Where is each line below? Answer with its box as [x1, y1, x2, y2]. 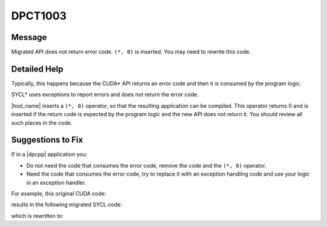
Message [11, 32, 47, 42]
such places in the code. [11, 119, 73, 127]
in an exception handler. [26, 179, 87, 186]
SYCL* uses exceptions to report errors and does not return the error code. [11, 91, 199, 98]
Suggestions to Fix [11, 135, 84, 145]
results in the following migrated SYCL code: [11, 201, 122, 208]
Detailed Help [11, 64, 64, 74]
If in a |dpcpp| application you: [11, 151, 88, 158]
